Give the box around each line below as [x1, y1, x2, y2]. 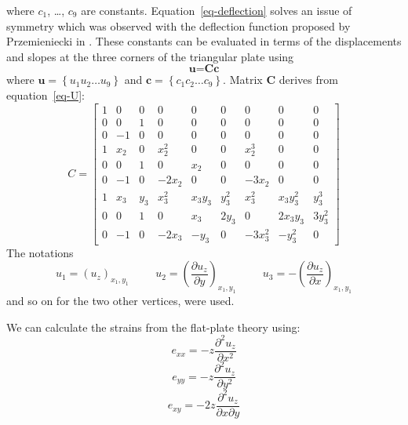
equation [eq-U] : [6, 86, 85, 103]
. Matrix [223, 71, 263, 88]
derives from [279, 71, 338, 88]
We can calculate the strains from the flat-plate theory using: [6, 318, 301, 335]
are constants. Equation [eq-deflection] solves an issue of [81, 2, 352, 18]
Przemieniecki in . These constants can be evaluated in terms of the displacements [6, 33, 402, 49]
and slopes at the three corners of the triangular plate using [6, 48, 294, 64]
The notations [6, 244, 74, 260]
